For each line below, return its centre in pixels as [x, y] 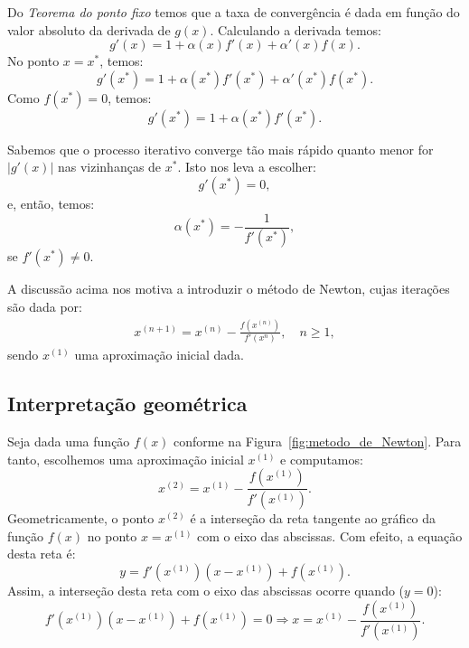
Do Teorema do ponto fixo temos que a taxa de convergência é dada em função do [234, 12]
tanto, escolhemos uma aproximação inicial [126, 459]
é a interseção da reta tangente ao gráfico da [313, 518]
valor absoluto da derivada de [89, 29]
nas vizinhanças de [109, 167]
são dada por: [45, 307]
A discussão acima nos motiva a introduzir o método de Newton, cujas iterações [229, 289]
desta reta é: [42, 554]
